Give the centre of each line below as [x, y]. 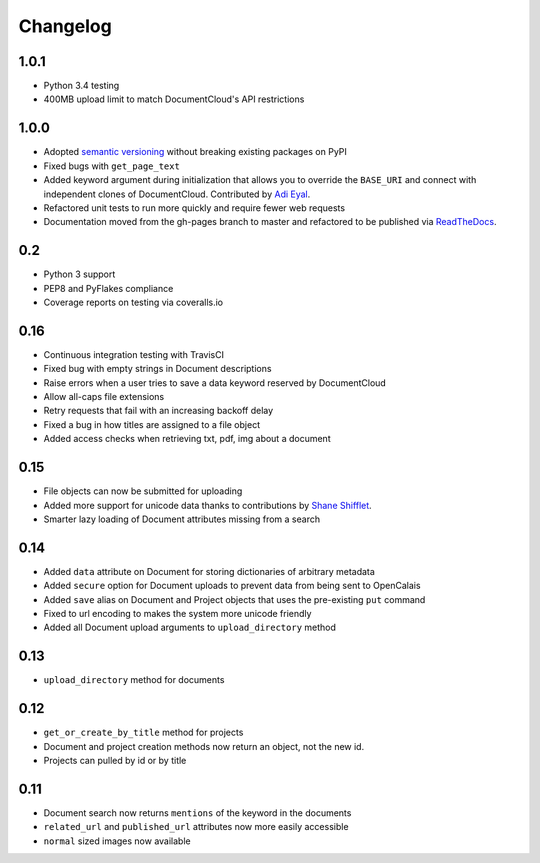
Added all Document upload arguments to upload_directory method [190, 627]
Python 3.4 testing [81, 86]
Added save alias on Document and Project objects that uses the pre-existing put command [234, 599]
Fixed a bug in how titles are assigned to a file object [151, 424]
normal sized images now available [117, 841]
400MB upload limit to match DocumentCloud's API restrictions [174, 99]
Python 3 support [79, 274]
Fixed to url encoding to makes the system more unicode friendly [177, 614]
